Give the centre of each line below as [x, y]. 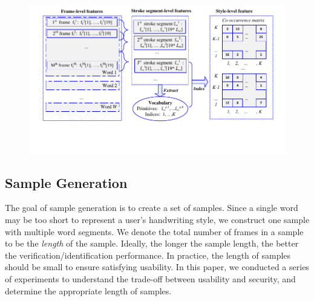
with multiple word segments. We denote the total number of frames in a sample [154, 231]
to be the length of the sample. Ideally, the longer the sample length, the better [152, 243]
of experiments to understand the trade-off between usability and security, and [150, 278]
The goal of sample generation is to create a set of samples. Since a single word [152, 208]
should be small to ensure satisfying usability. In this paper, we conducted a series [157, 267]
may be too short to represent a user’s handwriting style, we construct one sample [157, 219]
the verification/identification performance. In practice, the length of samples [148, 255]
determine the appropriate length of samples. [88, 290]
